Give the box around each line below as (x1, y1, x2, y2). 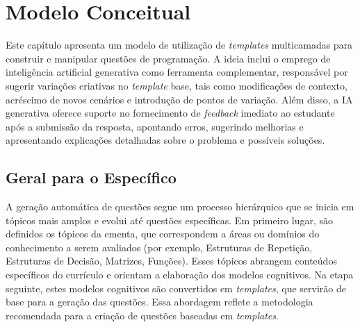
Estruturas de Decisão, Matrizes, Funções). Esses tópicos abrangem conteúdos (6, 253, 337, 268)
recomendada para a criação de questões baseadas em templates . (6, 308, 279, 322)
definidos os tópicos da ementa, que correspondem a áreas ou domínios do (6, 226, 320, 241)
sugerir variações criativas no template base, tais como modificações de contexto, (6, 78, 347, 92)
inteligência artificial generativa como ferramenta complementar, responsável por (6, 65, 348, 79)
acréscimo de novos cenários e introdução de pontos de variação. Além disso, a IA (6, 92, 353, 106)
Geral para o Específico (6, 167, 177, 188)
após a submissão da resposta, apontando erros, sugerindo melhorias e (6, 119, 304, 133)
